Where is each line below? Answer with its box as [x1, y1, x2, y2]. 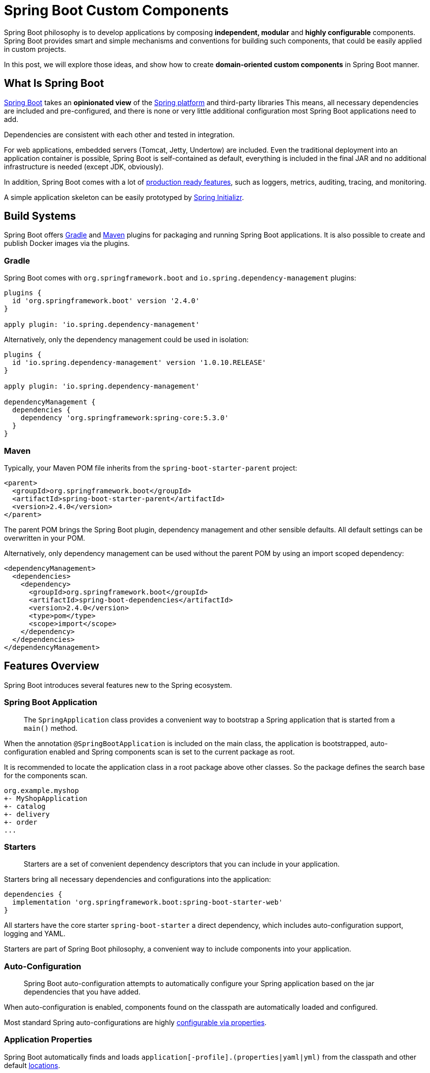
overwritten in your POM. [4, 533, 85, 542]
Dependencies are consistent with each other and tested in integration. [4, 130, 235, 139]
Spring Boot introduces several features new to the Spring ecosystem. [4, 680, 232, 689]
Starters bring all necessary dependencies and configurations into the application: [4, 875, 271, 884]
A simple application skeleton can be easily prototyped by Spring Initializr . [4, 193, 244, 201]
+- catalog [4, 802, 46, 810]
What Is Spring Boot [4, 77, 104, 90]
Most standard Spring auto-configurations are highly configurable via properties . [4, 1018, 267, 1027]
